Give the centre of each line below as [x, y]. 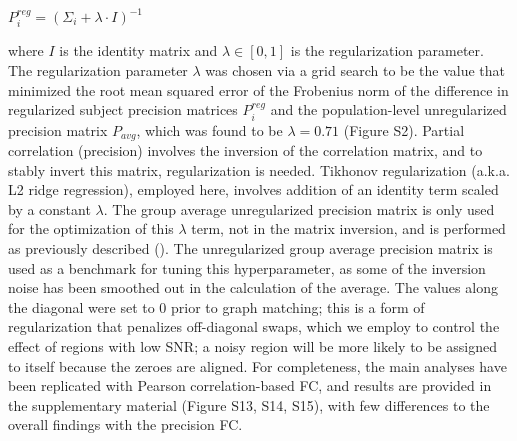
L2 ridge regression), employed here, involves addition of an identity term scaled [253, 189]
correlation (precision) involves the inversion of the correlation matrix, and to [245, 150]
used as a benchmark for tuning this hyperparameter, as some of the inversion [247, 267]
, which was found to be [209, 129]
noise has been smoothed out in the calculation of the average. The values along [253, 287]
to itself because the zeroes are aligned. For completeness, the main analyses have [257, 365]
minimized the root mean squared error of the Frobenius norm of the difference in [258, 89]
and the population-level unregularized [388, 109]
